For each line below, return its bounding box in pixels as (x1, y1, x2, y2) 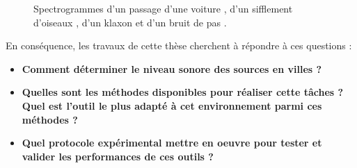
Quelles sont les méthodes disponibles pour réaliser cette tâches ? (22, 85, 344, 99)
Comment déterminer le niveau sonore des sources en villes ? (22, 61, 322, 76)
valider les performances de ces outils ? (22, 149, 214, 163)
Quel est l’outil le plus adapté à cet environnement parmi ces (22, 98, 322, 112)
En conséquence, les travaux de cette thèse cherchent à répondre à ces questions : (6, 38, 352, 53)
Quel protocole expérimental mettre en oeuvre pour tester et (22, 135, 322, 150)
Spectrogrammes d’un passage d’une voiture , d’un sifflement (33, 1, 293, 15)
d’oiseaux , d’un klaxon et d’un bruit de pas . (33, 15, 227, 29)
